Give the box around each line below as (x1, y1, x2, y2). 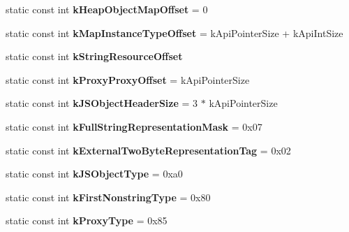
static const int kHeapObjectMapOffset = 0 (6, 2, 208, 16)
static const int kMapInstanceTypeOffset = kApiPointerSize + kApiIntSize (6, 25, 343, 40)
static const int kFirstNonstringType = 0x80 (6, 189, 211, 204)
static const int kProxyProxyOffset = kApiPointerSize (6, 72, 250, 87)
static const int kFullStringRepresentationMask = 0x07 (6, 119, 262, 133)
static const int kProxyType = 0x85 (6, 213, 168, 228)
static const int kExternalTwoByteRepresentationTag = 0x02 (6, 143, 291, 157)
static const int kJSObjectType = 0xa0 (6, 166, 183, 181)
